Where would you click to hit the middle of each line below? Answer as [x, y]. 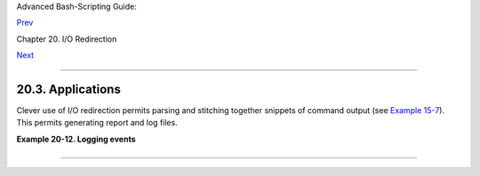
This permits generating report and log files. [97, 123]
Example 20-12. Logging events [76, 139]
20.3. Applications [69, 89]
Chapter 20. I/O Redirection [67, 39]
